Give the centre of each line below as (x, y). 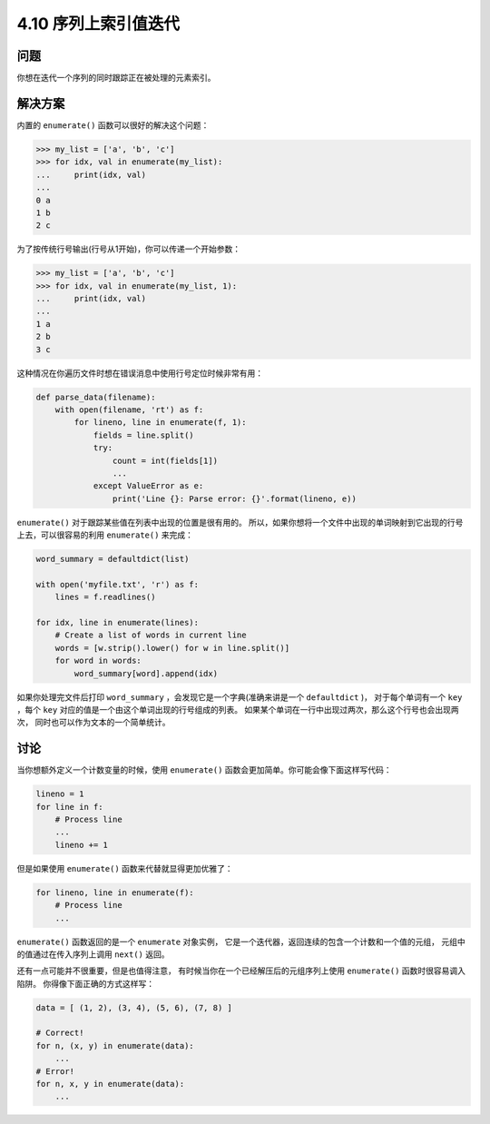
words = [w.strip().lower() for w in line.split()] (172, 648)
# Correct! (60, 1033)
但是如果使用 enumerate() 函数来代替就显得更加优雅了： (125, 868)
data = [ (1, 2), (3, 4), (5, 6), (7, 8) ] (134, 1007)
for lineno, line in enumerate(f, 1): (160, 423)
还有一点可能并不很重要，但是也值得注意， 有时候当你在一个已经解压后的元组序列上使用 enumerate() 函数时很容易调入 (241, 971)
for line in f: (69, 807)
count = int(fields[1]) (165, 460)
